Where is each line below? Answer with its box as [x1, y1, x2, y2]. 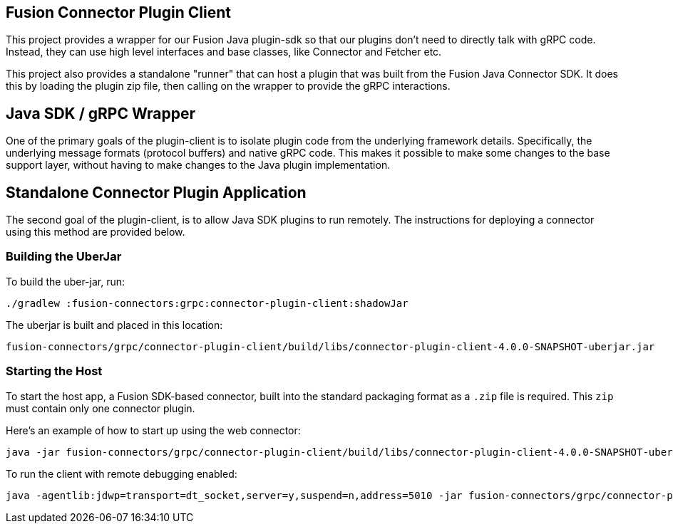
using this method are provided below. [6, 226, 185, 239]
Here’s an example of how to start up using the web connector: [6, 424, 301, 436]
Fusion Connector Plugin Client [6, 4, 231, 21]
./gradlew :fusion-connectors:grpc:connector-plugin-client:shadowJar [6, 297, 409, 309]
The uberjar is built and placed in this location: [6, 318, 223, 331]
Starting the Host [6, 364, 103, 379]
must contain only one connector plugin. [6, 402, 195, 414]
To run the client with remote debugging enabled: [6, 467, 237, 480]
